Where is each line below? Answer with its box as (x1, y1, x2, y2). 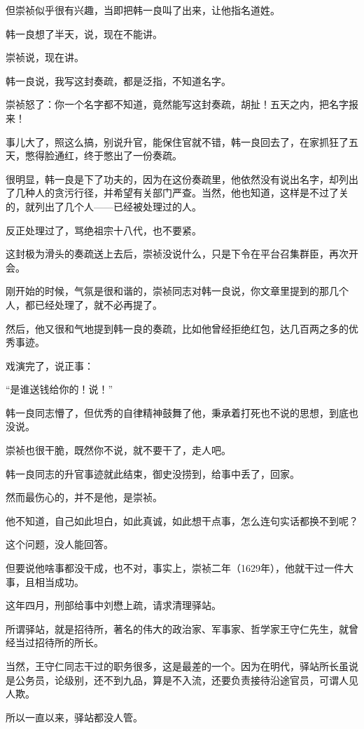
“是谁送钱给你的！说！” (6, 382, 113, 396)
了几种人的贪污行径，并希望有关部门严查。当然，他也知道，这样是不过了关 (6, 185, 349, 200)
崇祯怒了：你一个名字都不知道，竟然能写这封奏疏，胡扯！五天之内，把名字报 (6, 97, 358, 112)
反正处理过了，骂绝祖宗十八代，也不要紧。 (6, 222, 202, 237)
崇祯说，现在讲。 (6, 50, 84, 65)
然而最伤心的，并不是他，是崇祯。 (6, 490, 162, 504)
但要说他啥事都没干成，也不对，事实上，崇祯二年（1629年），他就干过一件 (6, 561, 344, 575)
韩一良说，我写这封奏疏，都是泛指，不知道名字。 (6, 73, 231, 88)
